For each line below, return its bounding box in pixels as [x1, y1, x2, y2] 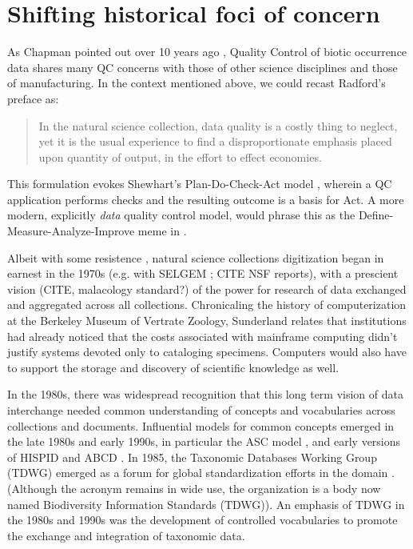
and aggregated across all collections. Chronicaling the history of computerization [7, 296, 407, 313]
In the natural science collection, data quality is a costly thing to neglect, [38, 117, 398, 134]
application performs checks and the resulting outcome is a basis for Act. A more [7, 190, 404, 207]
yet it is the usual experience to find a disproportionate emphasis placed [38, 133, 392, 150]
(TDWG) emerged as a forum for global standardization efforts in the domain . [7, 464, 395, 481]
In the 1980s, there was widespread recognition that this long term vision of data [7, 386, 403, 403]
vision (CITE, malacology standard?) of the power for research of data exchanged [7, 280, 407, 297]
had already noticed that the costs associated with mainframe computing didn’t [7, 327, 398, 344]
